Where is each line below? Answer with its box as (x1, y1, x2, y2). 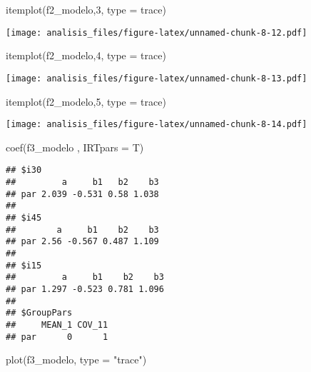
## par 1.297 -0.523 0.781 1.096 (6, 283, 164, 294)
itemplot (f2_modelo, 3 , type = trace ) (6, 2, 166, 16)
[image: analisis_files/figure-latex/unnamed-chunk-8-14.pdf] (6, 119, 307, 130)
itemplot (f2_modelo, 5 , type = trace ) (6, 94, 166, 109)
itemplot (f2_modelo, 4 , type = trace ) (6, 48, 166, 63)
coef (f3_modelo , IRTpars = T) (6, 139, 144, 154)
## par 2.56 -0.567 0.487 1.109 (6, 236, 159, 247)
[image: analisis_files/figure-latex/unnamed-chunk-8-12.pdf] (6, 27, 307, 38)
